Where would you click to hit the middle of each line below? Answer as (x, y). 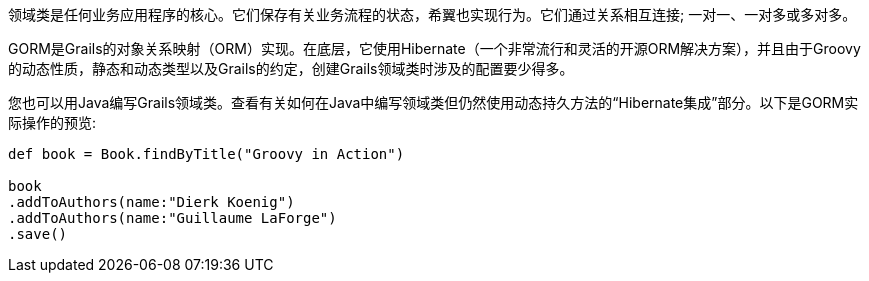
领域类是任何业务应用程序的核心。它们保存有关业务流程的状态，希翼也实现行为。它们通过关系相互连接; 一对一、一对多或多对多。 (432, 14)
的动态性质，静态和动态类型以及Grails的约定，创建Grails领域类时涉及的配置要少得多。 (291, 68)
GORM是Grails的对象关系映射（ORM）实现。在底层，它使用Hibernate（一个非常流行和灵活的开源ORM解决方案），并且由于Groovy (434, 48)
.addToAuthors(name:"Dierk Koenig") (151, 202)
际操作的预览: (52, 122)
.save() (38, 234)
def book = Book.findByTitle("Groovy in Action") (206, 154)
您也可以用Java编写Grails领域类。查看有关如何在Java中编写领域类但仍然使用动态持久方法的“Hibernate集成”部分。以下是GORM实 (433, 102)
